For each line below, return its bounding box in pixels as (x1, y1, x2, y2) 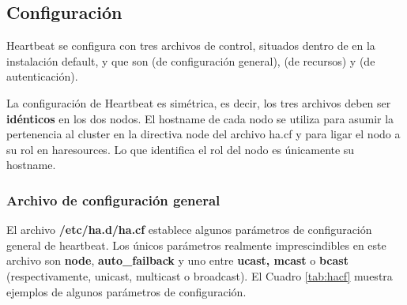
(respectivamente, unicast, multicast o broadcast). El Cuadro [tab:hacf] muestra (6, 267, 393, 284)
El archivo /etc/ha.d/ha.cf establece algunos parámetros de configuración (6, 221, 372, 238)
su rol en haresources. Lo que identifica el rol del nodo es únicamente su (6, 141, 355, 157)
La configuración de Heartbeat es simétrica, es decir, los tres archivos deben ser (6, 94, 391, 111)
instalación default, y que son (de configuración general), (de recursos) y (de (6, 52, 375, 69)
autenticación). (6, 68, 78, 85)
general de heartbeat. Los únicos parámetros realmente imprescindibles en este (6, 236, 386, 253)
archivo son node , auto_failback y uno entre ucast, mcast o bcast (6, 252, 349, 269)
